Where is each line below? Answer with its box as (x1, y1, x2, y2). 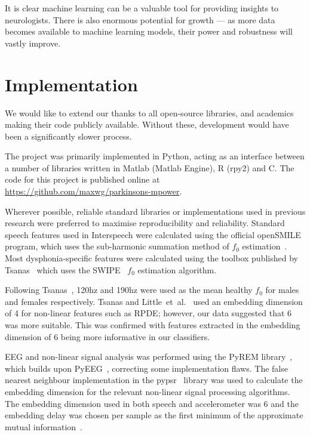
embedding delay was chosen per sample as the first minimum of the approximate (5, 409, 303, 421)
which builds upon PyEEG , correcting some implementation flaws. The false (5, 362, 288, 374)
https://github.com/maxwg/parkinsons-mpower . (5, 185, 182, 198)
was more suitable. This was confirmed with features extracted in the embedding (5, 319, 300, 331)
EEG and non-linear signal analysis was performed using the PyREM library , (5, 350, 293, 363)
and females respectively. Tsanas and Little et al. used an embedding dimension (5, 295, 303, 307)
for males (265, 283, 299, 296)
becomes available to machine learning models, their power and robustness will (5, 25, 293, 38)
